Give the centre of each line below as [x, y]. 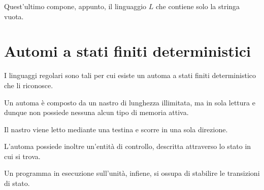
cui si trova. [22, 156]
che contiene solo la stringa [198, 6]
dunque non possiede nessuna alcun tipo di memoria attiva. [96, 112]
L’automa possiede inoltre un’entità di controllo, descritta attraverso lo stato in [128, 146]
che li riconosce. [29, 85]
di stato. [17, 183]
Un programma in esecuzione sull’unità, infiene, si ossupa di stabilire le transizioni [132, 173]
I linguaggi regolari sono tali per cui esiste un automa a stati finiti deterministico [130, 75]
